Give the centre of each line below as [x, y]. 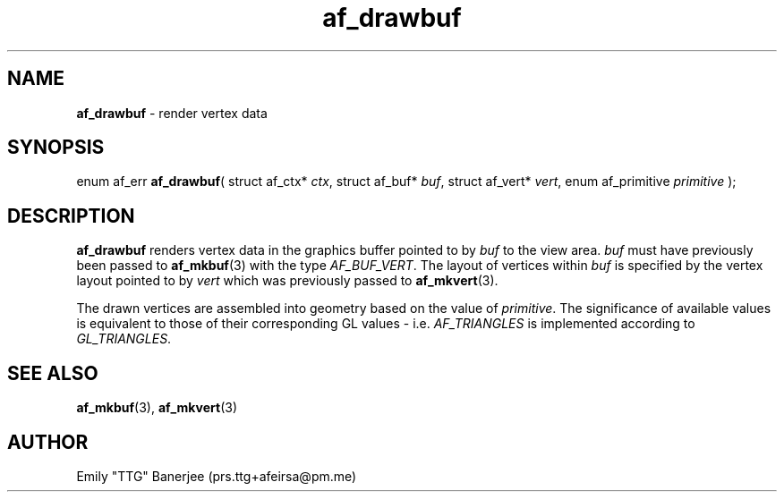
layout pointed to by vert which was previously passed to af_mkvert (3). [287, 281]
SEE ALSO [53, 373]
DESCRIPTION [71, 216]
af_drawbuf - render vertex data [172, 113]
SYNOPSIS [56, 148]
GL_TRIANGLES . [124, 339]
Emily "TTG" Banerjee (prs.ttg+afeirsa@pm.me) [217, 476]
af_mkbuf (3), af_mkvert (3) [157, 408]
